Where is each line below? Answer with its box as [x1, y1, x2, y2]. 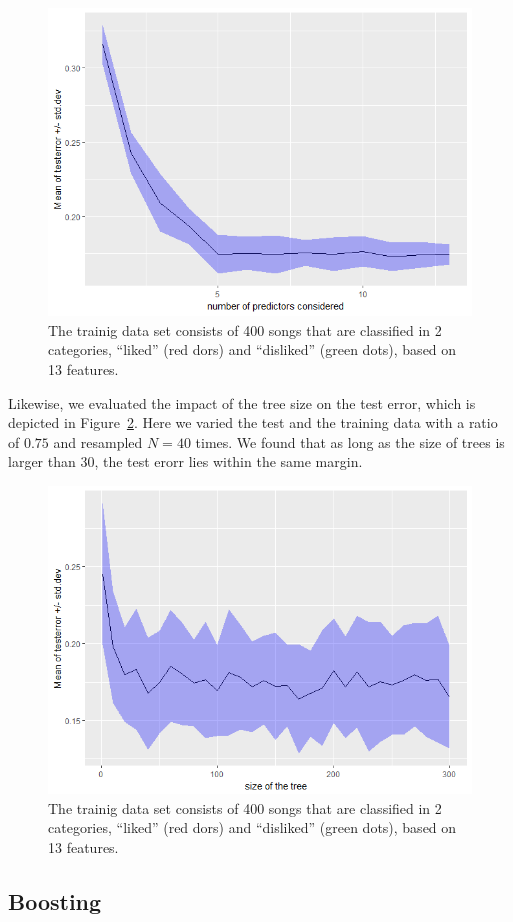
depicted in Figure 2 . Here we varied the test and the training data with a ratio [8, 412, 498, 433]
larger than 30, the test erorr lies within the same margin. [8, 451, 363, 472]
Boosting [8, 885, 102, 916]
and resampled [53, 431, 143, 452]
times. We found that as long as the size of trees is [195, 431, 505, 452]
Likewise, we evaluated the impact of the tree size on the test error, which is [8, 392, 476, 413]
